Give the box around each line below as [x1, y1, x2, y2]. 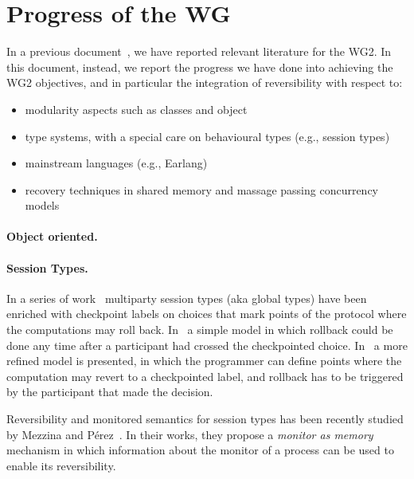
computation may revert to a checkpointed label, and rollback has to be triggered [6, 367, 404, 384]
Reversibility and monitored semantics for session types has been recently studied [6, 410, 404, 427]
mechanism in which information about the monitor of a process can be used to [6, 442, 394, 458]
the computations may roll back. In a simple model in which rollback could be [6, 321, 393, 338]
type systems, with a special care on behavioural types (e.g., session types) [25, 128, 390, 144]
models [25, 197, 60, 214]
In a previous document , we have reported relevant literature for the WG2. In [6, 43, 392, 60]
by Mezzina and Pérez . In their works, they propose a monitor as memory [6, 426, 373, 442]
